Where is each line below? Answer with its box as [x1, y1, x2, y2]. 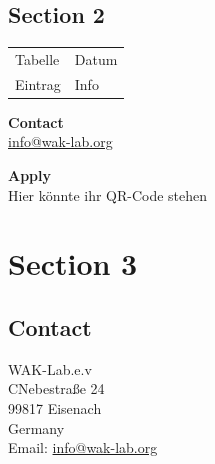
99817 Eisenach [8, 398, 102, 419]
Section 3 [8, 243, 138, 284]
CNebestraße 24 [8, 378, 105, 399]
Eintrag [15, 73, 61, 94]
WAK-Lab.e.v [8, 358, 92, 379]
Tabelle [15, 48, 60, 69]
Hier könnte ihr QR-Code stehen [8, 184, 208, 205]
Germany [8, 417, 65, 438]
